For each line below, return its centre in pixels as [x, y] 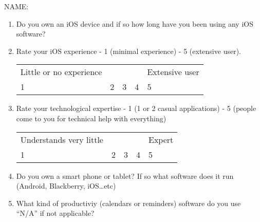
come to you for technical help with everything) [91, 118]
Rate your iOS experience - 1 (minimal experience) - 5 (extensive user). [128, 51]
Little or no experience [61, 72]
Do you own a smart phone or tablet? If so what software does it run [125, 175]
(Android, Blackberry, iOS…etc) [66, 186]
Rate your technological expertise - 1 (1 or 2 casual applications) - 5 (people [136, 108]
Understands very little [62, 139]
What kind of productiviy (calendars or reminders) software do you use [128, 203]
